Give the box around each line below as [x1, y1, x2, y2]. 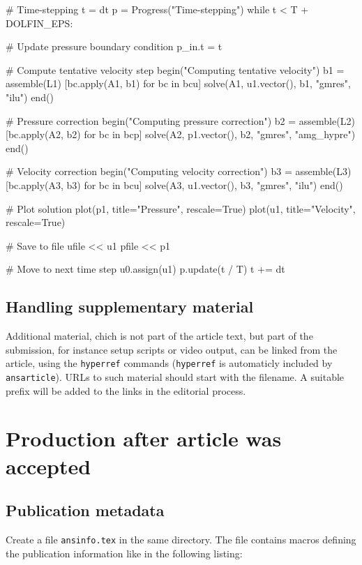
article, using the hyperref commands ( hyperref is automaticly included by [6, 356, 333, 370]
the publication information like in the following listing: [6, 545, 243, 560]
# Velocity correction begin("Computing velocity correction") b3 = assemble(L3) [6, 164, 352, 179]
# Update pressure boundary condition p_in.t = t [6, 39, 223, 54]
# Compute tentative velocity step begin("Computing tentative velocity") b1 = [6, 62, 345, 77]
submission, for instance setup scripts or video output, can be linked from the [6, 342, 338, 356]
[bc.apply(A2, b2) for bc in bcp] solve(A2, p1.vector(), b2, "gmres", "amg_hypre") [6, 127, 356, 142]
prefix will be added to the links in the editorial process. [6, 383, 246, 398]
